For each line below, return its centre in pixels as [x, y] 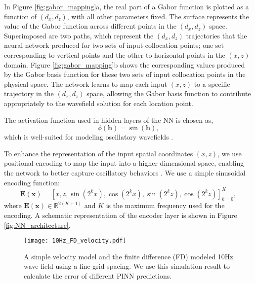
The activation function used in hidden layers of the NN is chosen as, [109, 120]
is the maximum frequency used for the [165, 205]
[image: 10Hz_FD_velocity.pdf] [75, 241]
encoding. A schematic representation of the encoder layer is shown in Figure [121, 215]
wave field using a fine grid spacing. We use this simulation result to [127, 266]
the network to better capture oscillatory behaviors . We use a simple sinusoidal [125, 172]
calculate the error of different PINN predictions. [98, 276]
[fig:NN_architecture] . [37, 225]
